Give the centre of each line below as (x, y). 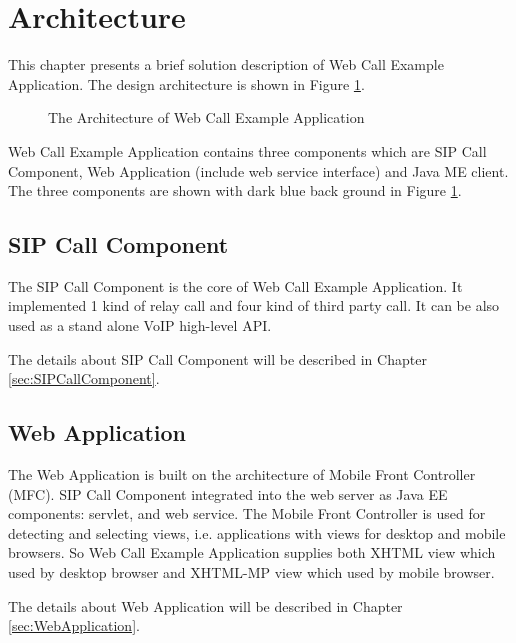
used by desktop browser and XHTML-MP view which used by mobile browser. (251, 572)
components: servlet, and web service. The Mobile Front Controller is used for (247, 513)
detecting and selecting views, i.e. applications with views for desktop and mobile (257, 532)
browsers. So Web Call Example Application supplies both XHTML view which (252, 552)
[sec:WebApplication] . (74, 625)
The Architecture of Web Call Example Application (206, 117)
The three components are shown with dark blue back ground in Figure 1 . (235, 190)
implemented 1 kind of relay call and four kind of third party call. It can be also (254, 305)
